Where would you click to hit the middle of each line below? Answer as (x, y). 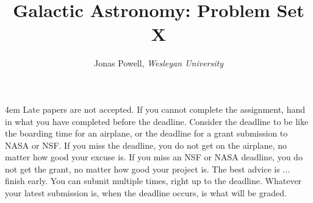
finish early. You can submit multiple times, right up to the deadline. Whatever (153, 181)
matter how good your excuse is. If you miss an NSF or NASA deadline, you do (154, 157)
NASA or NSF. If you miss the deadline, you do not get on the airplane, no (146, 145)
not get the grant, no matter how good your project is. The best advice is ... (148, 169)
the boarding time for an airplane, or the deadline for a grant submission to (146, 133)
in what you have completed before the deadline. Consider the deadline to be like (157, 121)
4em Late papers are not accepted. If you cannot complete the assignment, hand (155, 109)
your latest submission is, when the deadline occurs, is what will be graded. (146, 193)
